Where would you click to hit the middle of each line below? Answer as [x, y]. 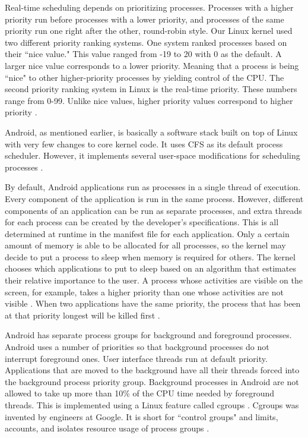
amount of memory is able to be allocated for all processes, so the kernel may [145, 245]
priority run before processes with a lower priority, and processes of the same [145, 19]
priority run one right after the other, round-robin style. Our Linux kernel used [149, 31]
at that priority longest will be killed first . [82, 315]
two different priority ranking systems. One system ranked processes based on [146, 42]
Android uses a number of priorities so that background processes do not [137, 347]
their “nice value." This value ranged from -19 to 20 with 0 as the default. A [143, 54]
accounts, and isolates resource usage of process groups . [107, 428]
